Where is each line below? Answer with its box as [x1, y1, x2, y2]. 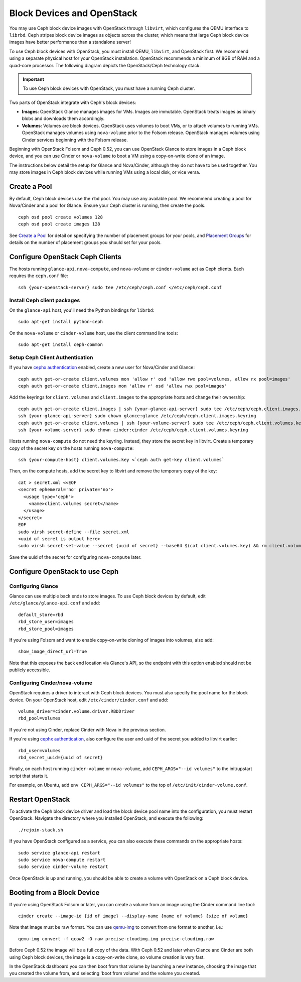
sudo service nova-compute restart [18, 856, 106, 863]
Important [23, 76, 45, 82]
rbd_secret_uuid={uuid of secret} [18, 755, 103, 760]
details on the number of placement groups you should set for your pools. [9, 239, 162, 245]
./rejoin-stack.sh [18, 827, 64, 833]
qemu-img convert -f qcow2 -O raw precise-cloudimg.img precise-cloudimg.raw [18, 936, 214, 941]
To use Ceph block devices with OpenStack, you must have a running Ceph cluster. [23, 85, 195, 91]
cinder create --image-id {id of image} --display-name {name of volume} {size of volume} [18, 913, 248, 919]
